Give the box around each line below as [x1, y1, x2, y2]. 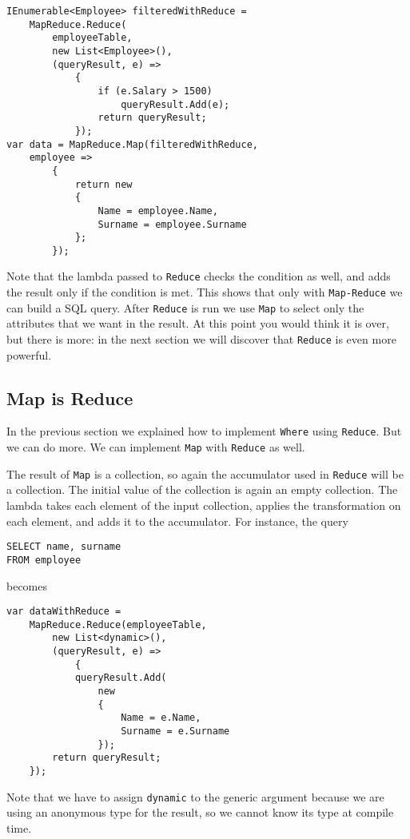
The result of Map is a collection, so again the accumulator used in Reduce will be [6, 465, 404, 482]
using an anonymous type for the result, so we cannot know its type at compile [6, 804, 394, 821]
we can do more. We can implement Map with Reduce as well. [6, 439, 305, 455]
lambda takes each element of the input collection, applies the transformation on [6, 497, 401, 514]
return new [74, 178, 133, 190]
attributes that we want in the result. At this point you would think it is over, [6, 315, 389, 332]
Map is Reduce [6, 385, 133, 410]
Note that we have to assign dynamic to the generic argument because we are [6, 788, 384, 805]
